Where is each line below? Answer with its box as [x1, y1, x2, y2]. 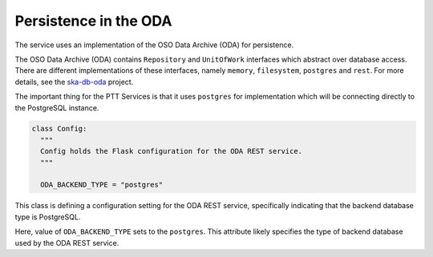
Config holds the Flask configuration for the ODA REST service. [40, 147, 303, 156]
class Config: [31, 124, 87, 134]
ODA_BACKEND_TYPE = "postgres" [40, 180, 164, 190]
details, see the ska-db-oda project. [14, 77, 134, 86]
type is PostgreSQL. [14, 212, 81, 222]
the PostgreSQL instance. [14, 102, 99, 112]
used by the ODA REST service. [14, 238, 119, 247]
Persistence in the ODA [14, 12, 172, 30]
